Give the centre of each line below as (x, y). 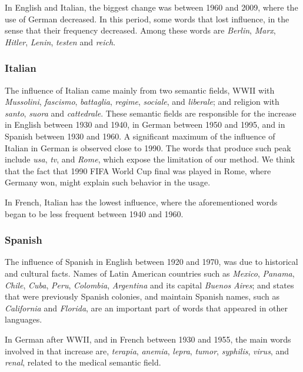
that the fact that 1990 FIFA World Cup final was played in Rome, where (138, 170)
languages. (24, 319)
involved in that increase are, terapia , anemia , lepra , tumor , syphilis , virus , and (147, 351)
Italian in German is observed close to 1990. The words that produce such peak (148, 147)
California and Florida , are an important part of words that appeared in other (146, 308)
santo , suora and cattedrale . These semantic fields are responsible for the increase (151, 113)
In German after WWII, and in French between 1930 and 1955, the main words (148, 339)
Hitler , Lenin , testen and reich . (60, 41)
